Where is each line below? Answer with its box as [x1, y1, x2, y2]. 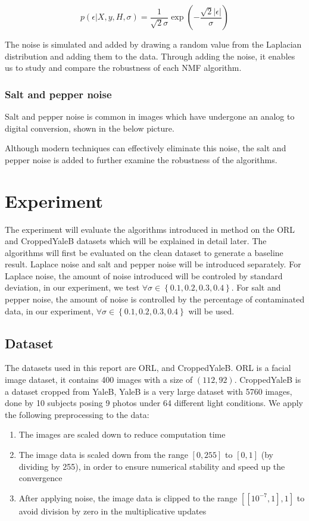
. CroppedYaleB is [234, 373, 301, 386]
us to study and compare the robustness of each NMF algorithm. [5, 61, 242, 74]
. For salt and [231, 281, 281, 294]
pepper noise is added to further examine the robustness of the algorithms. [5, 153, 277, 166]
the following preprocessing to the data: [5, 408, 149, 420]
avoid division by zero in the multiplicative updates [18, 504, 207, 517]
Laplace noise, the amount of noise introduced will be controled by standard [5, 269, 283, 282]
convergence [18, 472, 63, 484]
